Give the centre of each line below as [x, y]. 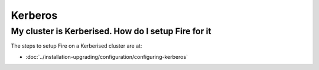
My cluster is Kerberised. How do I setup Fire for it [111, 31]
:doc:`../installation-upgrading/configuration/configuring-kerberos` [107, 56]
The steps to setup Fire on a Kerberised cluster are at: [77, 46]
